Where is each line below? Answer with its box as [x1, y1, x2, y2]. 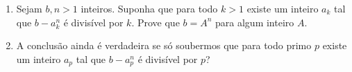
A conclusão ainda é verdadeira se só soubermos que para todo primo [16, 38, 312, 53]
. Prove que [131, 15, 180, 29]
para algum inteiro [215, 15, 294, 29]
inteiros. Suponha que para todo [81, 1, 218, 15]
